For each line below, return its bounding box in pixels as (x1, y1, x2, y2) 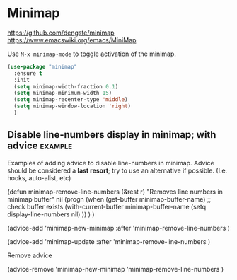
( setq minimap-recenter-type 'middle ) (13, 96, 129, 103)
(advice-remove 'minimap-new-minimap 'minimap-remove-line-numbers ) (7, 264, 224, 273)
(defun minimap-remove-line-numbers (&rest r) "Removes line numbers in (7, 187, 223, 196)
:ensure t (13, 69, 42, 77)
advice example (7, 140, 73, 152)
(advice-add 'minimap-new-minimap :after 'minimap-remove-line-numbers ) (7, 223, 230, 232)
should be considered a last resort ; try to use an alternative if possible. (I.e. (7, 166, 228, 175)
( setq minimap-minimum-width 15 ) (13, 90, 112, 97)
